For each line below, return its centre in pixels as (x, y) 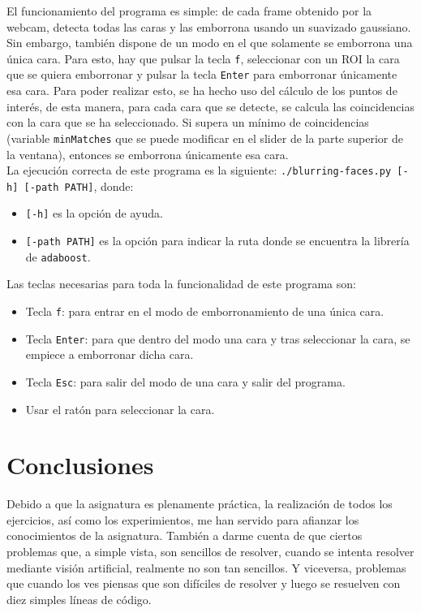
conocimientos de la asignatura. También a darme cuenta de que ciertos (185, 535)
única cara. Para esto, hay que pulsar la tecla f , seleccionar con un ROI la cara (203, 58)
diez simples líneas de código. (79, 599)
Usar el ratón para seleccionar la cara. (120, 409)
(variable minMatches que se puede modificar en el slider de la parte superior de (205, 138)
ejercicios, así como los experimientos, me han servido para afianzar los (183, 519)
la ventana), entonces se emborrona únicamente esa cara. (148, 154)
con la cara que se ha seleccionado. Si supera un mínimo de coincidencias (188, 122)
